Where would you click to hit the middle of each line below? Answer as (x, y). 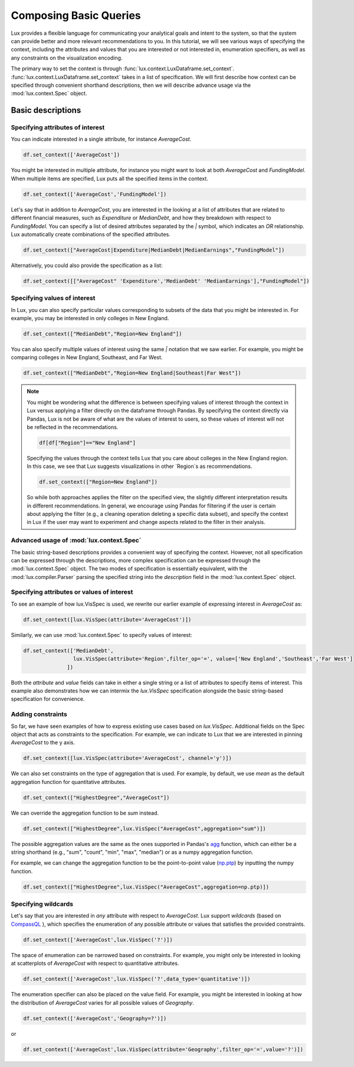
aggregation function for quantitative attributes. (68, 782)
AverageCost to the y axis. (43, 743)
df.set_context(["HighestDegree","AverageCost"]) (96, 797)
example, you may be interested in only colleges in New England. (90, 318)
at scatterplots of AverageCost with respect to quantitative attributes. (95, 964)
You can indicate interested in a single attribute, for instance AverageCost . (101, 139)
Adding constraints (39, 714)
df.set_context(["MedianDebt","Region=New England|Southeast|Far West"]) (132, 373)
